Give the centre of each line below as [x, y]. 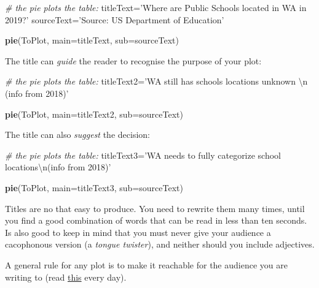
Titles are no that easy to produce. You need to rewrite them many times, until [155, 208]
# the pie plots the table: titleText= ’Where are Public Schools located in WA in [156, 7]
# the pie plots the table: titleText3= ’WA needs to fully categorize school [143, 155]
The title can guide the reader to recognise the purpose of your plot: [133, 60]
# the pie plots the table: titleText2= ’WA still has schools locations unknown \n [156, 81]
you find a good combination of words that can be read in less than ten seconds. [156, 220]
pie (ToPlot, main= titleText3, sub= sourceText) [94, 187]
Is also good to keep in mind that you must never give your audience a [138, 232]
